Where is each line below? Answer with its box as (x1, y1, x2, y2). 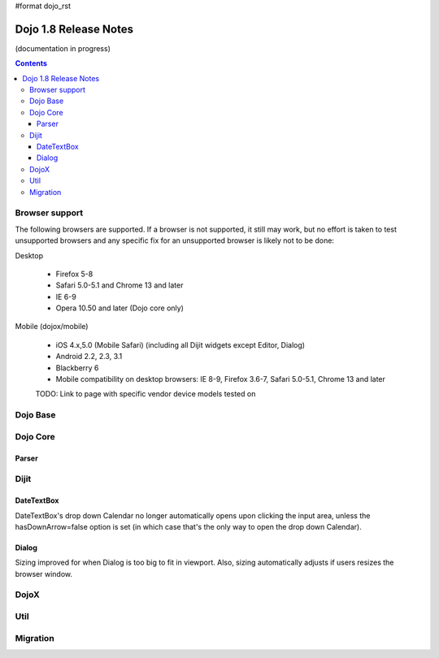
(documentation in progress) (15, 43, 111, 53)
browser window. (15, 569, 73, 578)
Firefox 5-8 (55, 269, 93, 279)
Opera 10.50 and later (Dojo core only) (55, 303, 185, 313)
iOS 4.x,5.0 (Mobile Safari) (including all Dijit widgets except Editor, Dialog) (55, 340, 305, 349)
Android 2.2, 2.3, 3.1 (55, 352, 123, 361)
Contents (15, 58, 48, 68)
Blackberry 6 (55, 362, 99, 373)
